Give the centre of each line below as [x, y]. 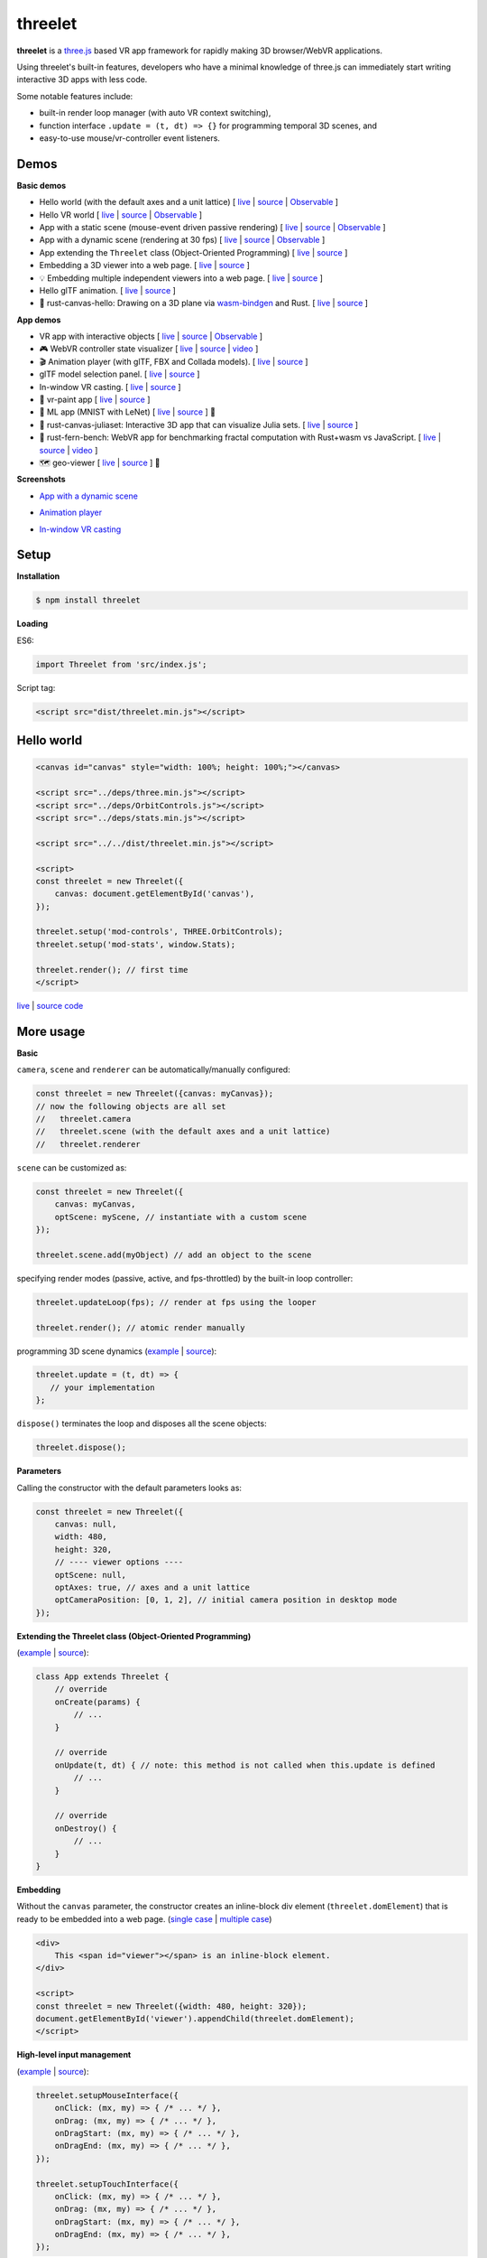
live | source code [50, 1006]
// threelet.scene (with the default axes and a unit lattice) [183, 1132]
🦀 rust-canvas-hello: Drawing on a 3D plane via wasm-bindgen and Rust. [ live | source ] [204, 303]
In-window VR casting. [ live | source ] [110, 387]
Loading [32, 624]
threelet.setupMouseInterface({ [107, 2095]
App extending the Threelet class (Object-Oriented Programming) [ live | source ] [193, 252]
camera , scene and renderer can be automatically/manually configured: [153, 1069]
